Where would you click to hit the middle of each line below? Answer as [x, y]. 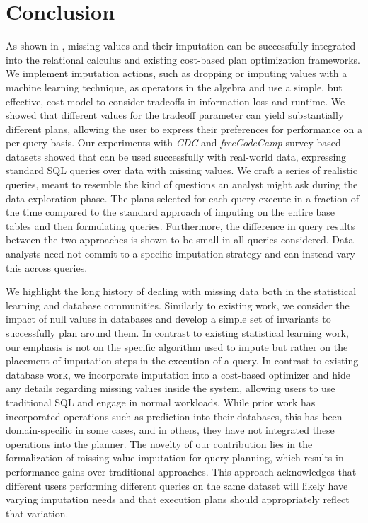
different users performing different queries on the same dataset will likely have [177, 485]
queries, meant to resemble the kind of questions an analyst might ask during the [182, 184]
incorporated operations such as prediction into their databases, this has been [174, 416]
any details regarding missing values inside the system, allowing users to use [171, 388]
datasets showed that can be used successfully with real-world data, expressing [176, 156]
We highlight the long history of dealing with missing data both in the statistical [181, 291]
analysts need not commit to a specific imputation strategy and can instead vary [180, 254]
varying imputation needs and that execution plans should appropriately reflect [178, 499]
